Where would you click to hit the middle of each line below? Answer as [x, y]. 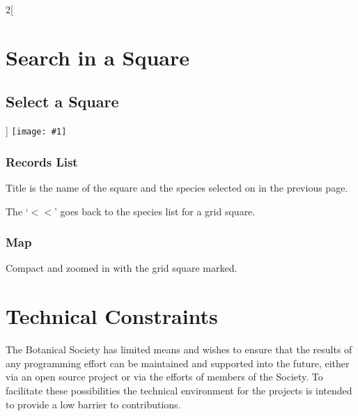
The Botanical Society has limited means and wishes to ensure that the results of [179, 349]
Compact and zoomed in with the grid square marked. [122, 268]
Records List [42, 161]
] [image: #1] [36, 131]
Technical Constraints [112, 316]
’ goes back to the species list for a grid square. [155, 211]
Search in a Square [98, 57]
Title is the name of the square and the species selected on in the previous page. [177, 188]
